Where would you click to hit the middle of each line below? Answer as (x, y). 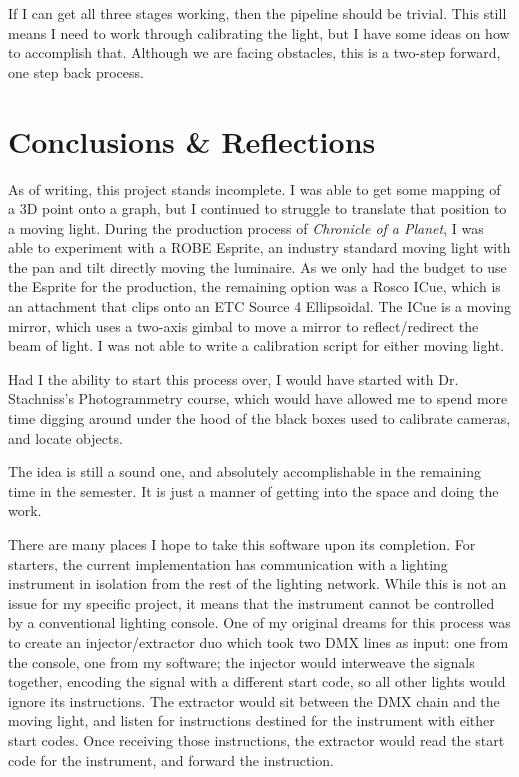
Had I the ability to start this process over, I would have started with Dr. (233, 378)
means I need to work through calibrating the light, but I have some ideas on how (259, 32)
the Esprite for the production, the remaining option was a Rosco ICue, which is (254, 286)
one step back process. (76, 71)
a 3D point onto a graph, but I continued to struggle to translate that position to (257, 208)
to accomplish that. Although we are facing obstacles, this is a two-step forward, (254, 52)
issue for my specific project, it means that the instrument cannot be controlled (251, 602)
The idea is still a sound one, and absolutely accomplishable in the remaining (244, 471)
